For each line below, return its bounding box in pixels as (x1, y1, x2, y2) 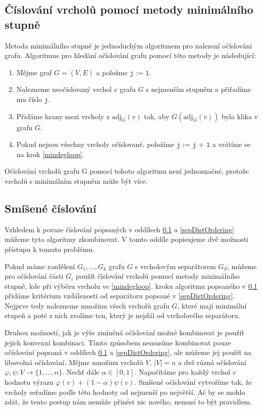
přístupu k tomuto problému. (5, 243, 94, 254)
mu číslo (16, 93, 42, 104)
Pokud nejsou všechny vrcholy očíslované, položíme (16, 139, 175, 149)
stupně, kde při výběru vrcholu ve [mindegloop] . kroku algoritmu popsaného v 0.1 (5, 280, 257, 291)
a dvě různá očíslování (178, 356, 246, 367)
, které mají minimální (177, 300, 247, 311)
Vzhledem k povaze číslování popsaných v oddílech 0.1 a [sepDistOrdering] (5, 224, 234, 234)
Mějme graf (16, 67, 52, 77)
